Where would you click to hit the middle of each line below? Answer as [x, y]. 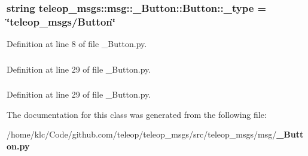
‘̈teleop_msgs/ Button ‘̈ [61, 21]
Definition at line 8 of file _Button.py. [77, 44]
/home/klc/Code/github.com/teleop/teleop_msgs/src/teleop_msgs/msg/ [142, 134]
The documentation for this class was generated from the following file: [137, 114]
